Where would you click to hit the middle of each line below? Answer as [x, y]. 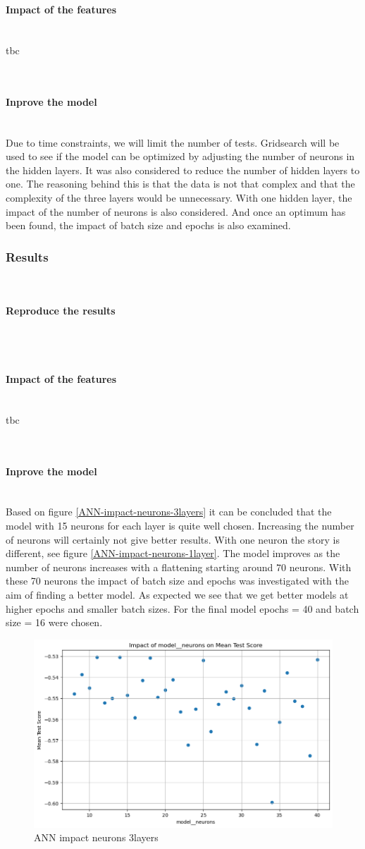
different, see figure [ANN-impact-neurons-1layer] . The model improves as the [173, 553]
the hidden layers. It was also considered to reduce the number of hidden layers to [183, 170]
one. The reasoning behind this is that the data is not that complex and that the [180, 184]
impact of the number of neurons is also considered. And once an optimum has [176, 211]
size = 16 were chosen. [54, 622]
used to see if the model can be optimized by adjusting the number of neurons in [180, 156]
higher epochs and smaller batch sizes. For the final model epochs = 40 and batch [182, 608]
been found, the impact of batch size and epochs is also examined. [148, 225]
